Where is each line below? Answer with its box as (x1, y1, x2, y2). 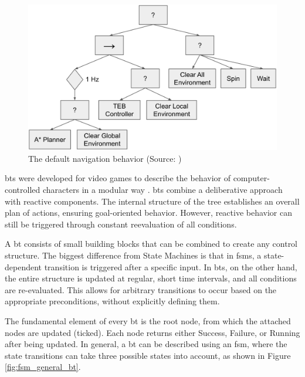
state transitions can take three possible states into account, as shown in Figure (5, 349, 291, 361)
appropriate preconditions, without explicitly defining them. (5, 295, 220, 307)
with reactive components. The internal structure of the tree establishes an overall (5, 195, 300, 207)
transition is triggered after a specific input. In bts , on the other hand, (44, 260, 297, 273)
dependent (5, 260, 42, 273)
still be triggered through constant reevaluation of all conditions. (5, 218, 237, 230)
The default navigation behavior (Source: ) (28, 152, 182, 164)
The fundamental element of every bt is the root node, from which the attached (5, 314, 291, 327)
